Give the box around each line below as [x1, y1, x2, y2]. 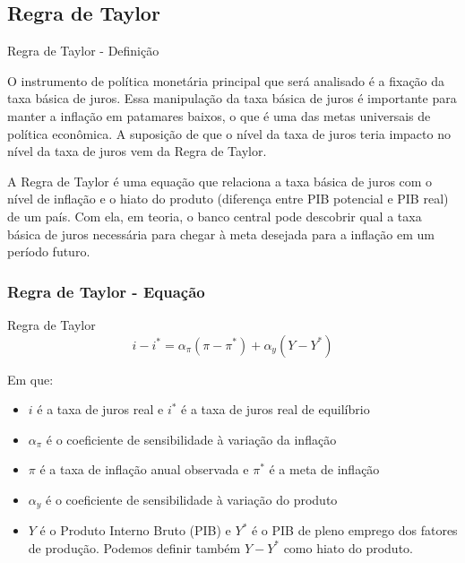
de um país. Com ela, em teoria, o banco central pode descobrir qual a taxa [7, 206, 422, 225]
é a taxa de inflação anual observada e [39, 460, 249, 479]
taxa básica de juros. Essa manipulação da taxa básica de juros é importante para [7, 89, 457, 108]
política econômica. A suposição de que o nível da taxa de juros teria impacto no [7, 124, 451, 143]
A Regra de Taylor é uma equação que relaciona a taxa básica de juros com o [7, 171, 433, 190]
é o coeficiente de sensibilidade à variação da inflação [46, 429, 337, 448]
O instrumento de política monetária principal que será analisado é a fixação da [7, 71, 445, 90]
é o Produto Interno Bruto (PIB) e [39, 521, 231, 540]
